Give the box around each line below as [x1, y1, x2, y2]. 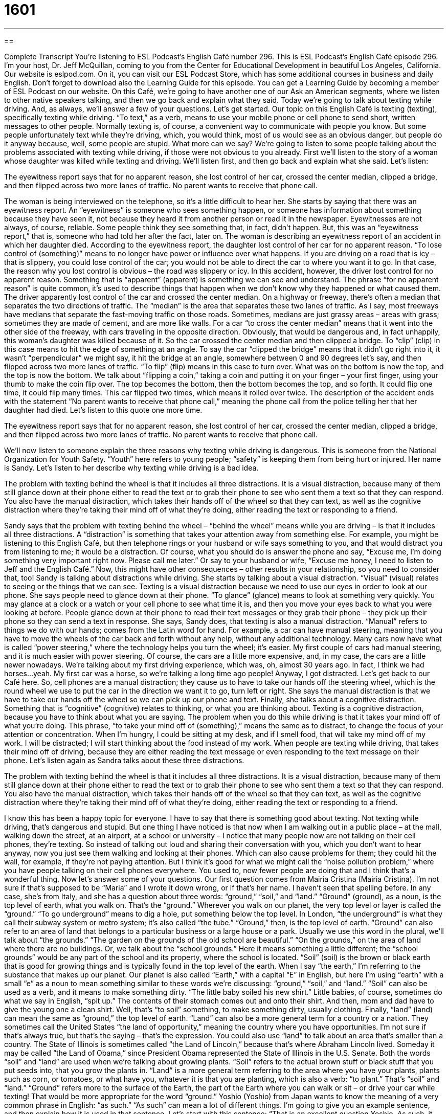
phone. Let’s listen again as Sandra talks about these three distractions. [4, 755, 244, 765]
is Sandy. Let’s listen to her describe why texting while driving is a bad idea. [4, 463, 259, 472]
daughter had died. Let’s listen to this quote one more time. [4, 405, 203, 414]
